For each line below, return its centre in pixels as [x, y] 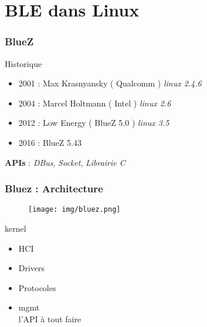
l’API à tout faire [50, 319]
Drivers [32, 268]
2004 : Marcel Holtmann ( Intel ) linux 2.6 [95, 103]
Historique [23, 63]
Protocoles [37, 287]
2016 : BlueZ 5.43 [50, 142]
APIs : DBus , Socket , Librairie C [65, 162]
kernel [16, 228]
